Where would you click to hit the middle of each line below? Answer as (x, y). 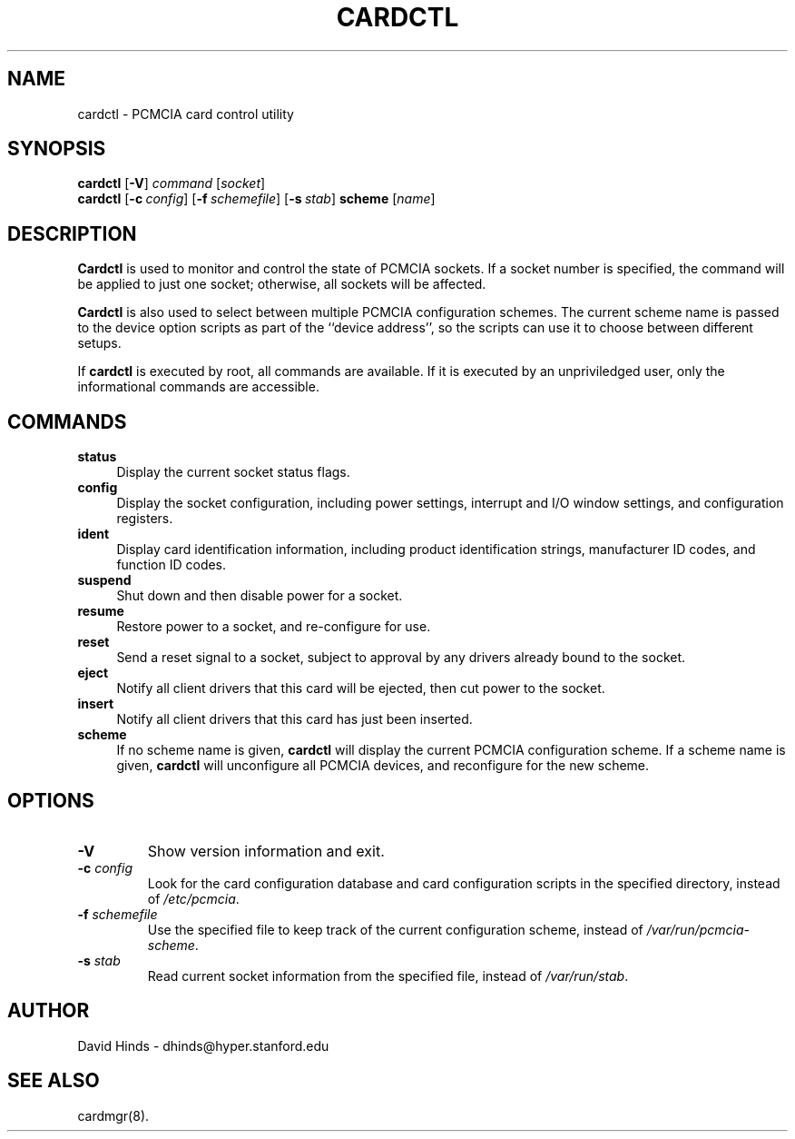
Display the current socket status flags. (233, 472)
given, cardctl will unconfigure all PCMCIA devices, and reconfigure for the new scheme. (383, 766)
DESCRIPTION (72, 233)
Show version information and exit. (266, 851)
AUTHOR (49, 1011)
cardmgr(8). (113, 1115)
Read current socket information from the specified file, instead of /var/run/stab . (388, 976)
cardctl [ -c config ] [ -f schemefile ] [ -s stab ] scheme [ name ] (256, 199)
